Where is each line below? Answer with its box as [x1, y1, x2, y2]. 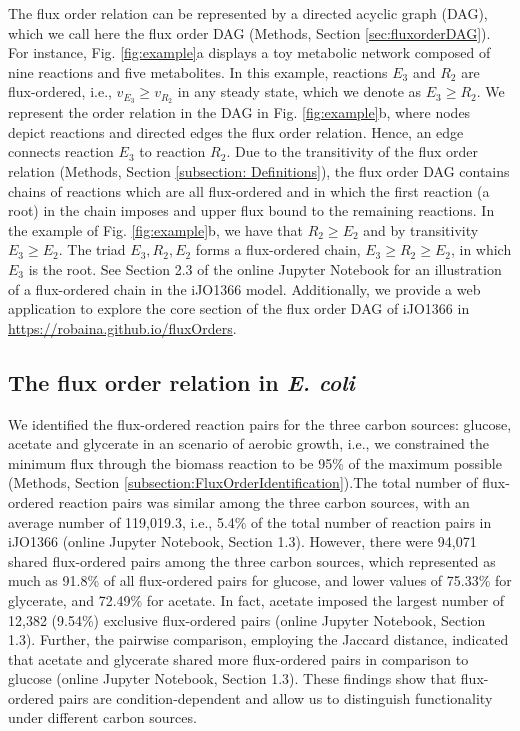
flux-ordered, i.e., [8, 81, 112, 102]
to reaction [139, 141, 206, 162]
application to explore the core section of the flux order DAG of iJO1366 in [8, 298, 470, 319]
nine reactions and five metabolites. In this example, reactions [8, 61, 388, 82]
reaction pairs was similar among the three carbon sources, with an [58, 491, 470, 512]
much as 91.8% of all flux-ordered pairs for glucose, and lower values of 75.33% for [8, 570, 512, 591]
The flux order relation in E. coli [8, 366, 355, 397]
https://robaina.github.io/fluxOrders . [8, 317, 237, 338]
